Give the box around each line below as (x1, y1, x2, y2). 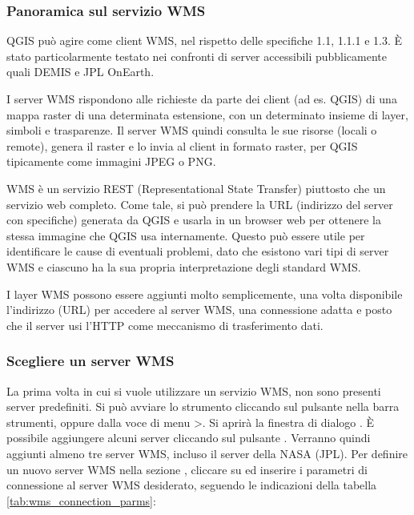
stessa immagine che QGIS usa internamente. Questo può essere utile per (6, 227, 365, 243)
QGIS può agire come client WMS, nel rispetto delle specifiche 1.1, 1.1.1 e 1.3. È (6, 32, 403, 49)
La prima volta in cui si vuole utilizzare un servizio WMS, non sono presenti (6, 382, 381, 399)
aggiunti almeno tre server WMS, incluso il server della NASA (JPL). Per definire (6, 445, 408, 461)
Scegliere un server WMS (6, 351, 175, 371)
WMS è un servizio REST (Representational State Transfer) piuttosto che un (6, 179, 386, 196)
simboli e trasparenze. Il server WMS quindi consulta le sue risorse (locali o (6, 122, 377, 139)
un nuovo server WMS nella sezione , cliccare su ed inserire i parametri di (6, 461, 368, 477)
